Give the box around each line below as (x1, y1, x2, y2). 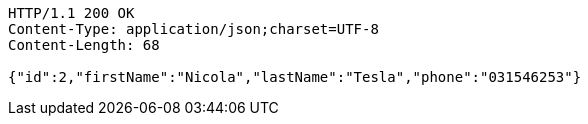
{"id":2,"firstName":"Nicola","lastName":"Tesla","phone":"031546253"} (8, 69, 582, 85)
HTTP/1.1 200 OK (8, 5, 135, 21)
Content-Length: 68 (8, 37, 160, 53)
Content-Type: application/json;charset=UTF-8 (8, 21, 379, 37)
